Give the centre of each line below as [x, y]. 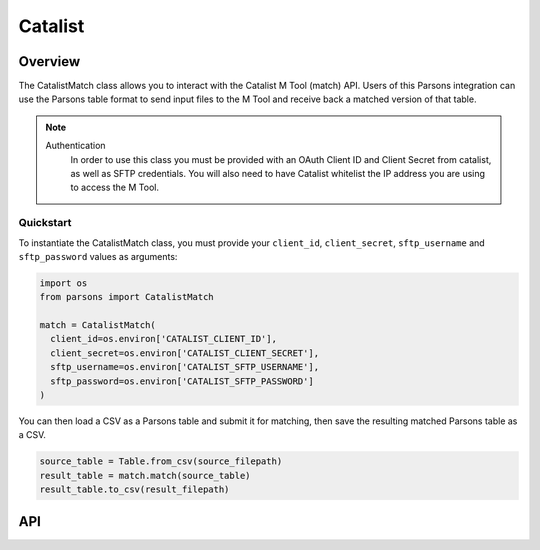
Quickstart [45, 223]
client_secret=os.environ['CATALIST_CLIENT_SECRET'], [185, 353]
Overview [49, 61]
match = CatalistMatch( [98, 325]
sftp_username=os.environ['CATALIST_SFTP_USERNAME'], [185, 367]
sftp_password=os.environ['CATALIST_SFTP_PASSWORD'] [182, 381]
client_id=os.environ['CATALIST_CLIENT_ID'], [163, 339]
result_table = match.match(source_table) [145, 475]
